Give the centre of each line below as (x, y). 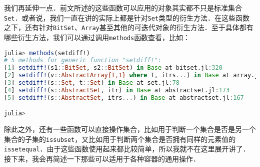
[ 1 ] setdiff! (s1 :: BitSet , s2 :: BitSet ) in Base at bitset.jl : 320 (113, 68)
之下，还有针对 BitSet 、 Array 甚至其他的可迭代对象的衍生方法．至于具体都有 (129, 27)
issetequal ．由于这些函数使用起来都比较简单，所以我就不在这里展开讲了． (127, 149)
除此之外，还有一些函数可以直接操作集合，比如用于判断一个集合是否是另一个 (130, 129)
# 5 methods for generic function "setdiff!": (83, 60)
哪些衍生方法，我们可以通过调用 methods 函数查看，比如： (97, 37)
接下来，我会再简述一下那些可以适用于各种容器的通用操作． (102, 159)
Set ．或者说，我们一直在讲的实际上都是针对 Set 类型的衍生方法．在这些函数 (127, 17)
